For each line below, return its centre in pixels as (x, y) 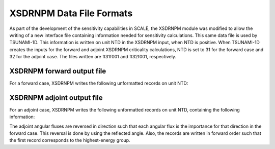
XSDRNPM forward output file (58, 71)
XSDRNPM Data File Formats (71, 13)
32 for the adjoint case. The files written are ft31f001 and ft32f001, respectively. (93, 57)
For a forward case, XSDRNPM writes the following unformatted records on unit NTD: (99, 83)
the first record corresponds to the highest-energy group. (70, 140)
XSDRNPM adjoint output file (56, 98)
